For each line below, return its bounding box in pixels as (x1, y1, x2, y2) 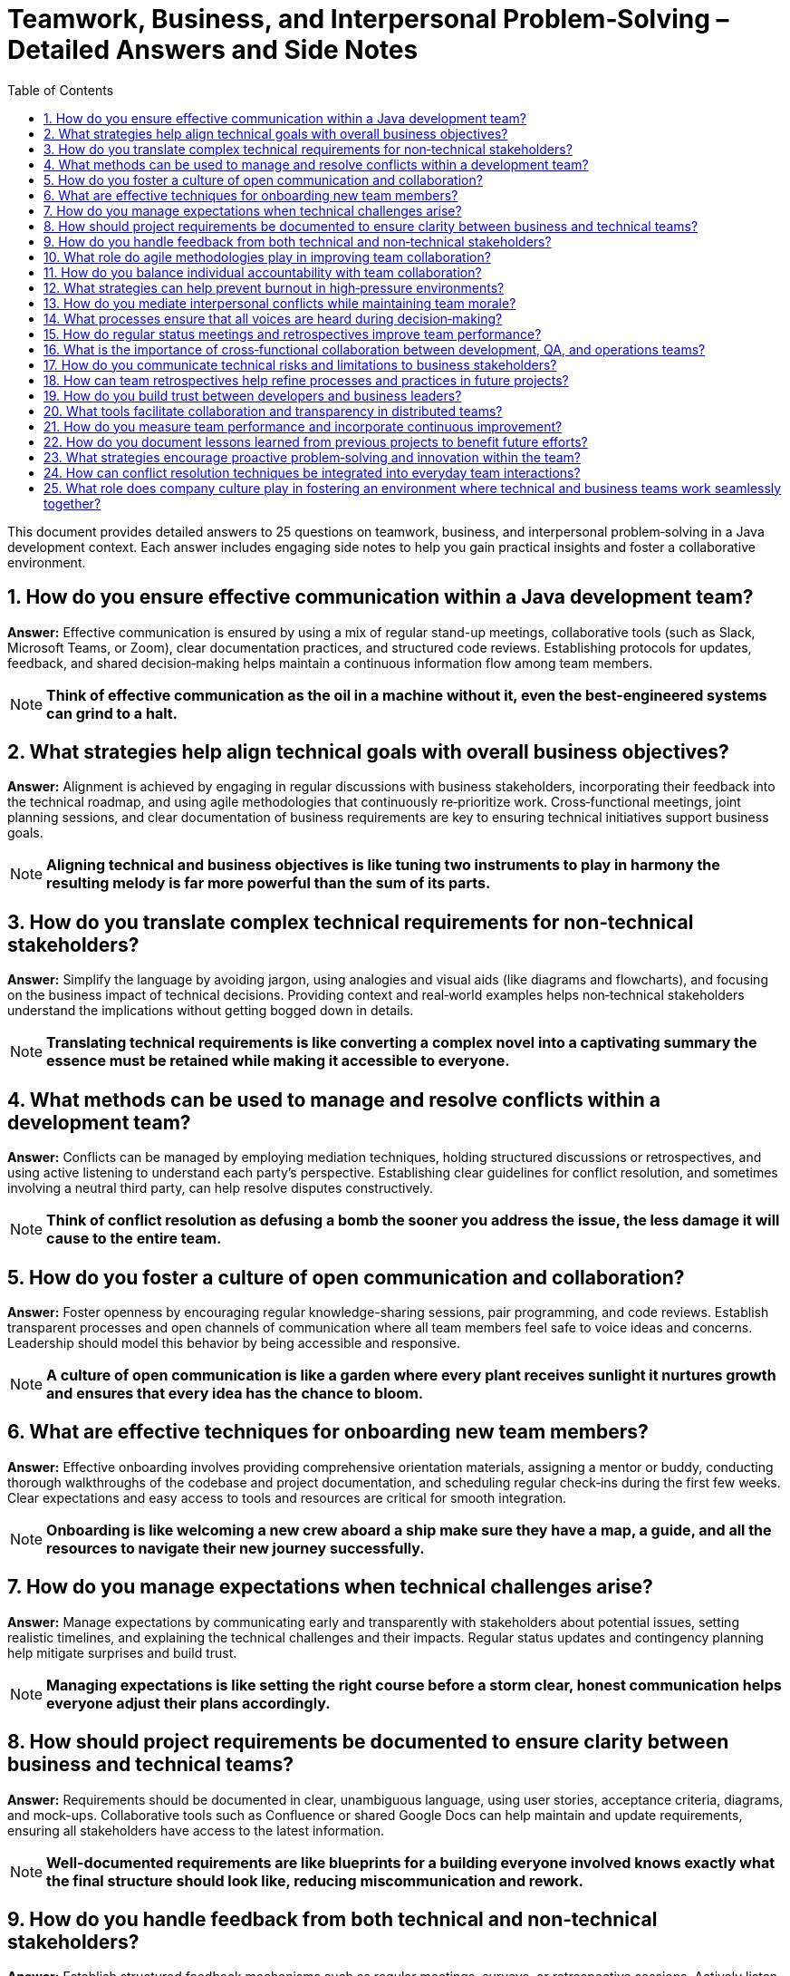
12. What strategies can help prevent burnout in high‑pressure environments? (43, 279, 505, 295)
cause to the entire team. (46, 1229, 222, 1248)
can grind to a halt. (46, 703, 178, 722)
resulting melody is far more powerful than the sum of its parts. (46, 874, 491, 893)
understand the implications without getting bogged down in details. (7, 1003, 414, 1019)
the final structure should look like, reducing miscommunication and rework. (46, 1871, 583, 1890)
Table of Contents (7, 82, 114, 98)
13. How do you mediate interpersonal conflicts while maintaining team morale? (43, 295, 516, 311)
